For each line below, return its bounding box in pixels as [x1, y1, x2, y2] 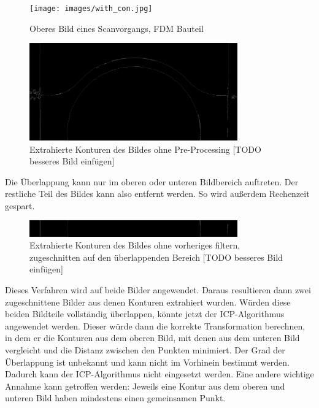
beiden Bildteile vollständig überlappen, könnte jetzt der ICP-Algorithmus [5, 307, 285, 320]
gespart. [5, 199, 35, 212]
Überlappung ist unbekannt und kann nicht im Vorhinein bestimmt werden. [5, 355, 290, 368]
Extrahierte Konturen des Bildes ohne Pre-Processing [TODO [29, 142, 261, 155]
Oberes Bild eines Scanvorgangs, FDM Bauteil [29, 21, 204, 34]
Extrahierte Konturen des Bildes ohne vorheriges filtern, [29, 239, 240, 252]
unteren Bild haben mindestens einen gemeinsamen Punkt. [5, 391, 226, 404]
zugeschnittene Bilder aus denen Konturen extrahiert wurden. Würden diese [5, 295, 291, 308]
